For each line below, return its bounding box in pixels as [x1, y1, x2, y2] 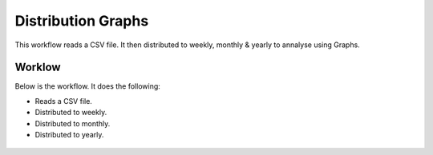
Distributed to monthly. [34, 118, 111, 128]
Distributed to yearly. [34, 130, 104, 140]
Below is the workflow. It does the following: [14, 81, 160, 91]
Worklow [14, 61, 61, 74]
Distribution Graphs [14, 12, 149, 30]
